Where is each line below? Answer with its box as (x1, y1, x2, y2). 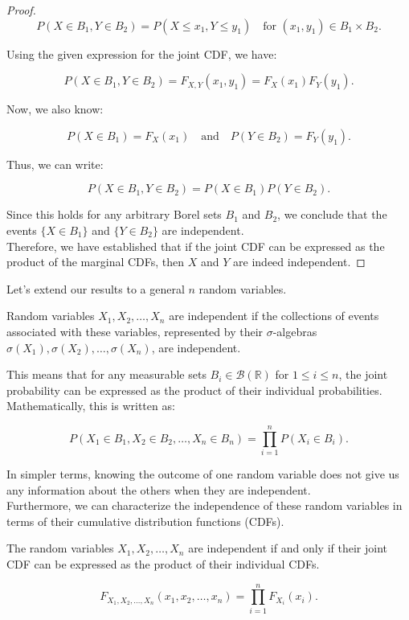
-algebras (272, 322, 317, 339)
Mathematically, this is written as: (6, 397, 175, 414)
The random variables (6, 540, 114, 556)
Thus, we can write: (6, 155, 104, 172)
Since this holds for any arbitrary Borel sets (6, 206, 222, 223)
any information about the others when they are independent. (6, 481, 311, 498)
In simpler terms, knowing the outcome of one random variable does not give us (6, 466, 399, 482)
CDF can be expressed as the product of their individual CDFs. (6, 556, 320, 572)
